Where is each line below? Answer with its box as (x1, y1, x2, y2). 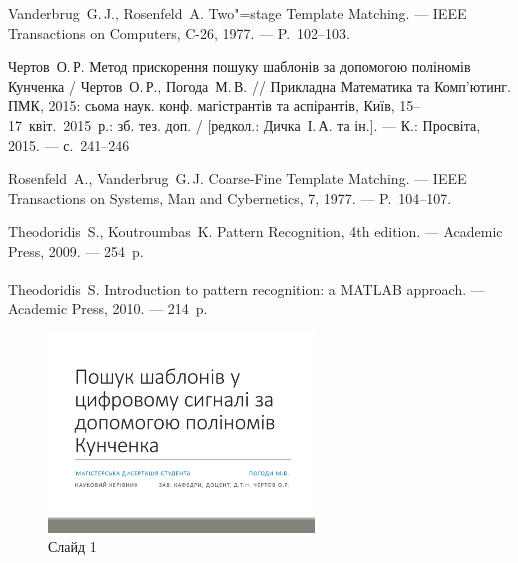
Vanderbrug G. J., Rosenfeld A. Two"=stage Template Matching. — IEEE (8, 3, 467, 23)
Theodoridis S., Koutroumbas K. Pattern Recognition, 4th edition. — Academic (8, 221, 503, 242)
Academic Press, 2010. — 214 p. (8, 297, 208, 318)
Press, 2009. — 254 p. (8, 240, 144, 261)
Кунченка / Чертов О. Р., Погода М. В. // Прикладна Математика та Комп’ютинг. (8, 75, 511, 96)
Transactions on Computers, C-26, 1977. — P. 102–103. (8, 22, 350, 43)
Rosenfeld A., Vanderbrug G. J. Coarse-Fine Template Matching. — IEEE (8, 168, 467, 189)
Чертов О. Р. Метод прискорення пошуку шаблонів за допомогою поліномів (8, 56, 471, 77)
